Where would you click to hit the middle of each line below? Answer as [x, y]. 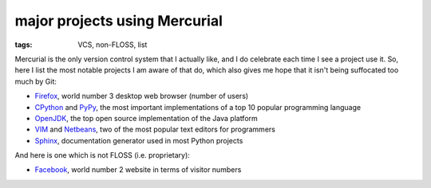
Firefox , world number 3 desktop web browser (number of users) [142, 96]
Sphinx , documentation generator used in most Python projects [139, 140]
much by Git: [36, 81]
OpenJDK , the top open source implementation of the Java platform [146, 118]
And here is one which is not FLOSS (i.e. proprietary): [103, 155]
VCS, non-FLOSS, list [113, 45]
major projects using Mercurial [119, 21]
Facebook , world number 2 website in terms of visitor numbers [138, 170]
